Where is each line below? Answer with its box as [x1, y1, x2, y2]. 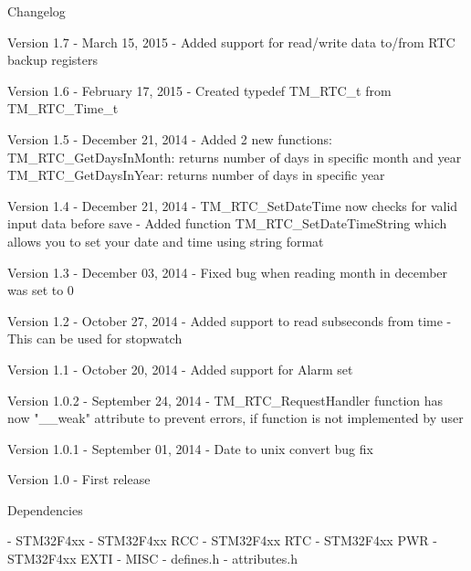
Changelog [7, 2, 66, 20]
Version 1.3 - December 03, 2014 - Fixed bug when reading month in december [7, 262, 448, 281]
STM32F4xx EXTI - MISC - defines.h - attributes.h [7, 549, 298, 568]
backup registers [7, 50, 99, 69]
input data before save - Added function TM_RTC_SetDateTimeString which [7, 214, 447, 233]
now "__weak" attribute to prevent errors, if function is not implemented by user [7, 408, 464, 428]
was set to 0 [7, 280, 74, 300]
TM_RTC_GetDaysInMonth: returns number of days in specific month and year [7, 147, 462, 166]
